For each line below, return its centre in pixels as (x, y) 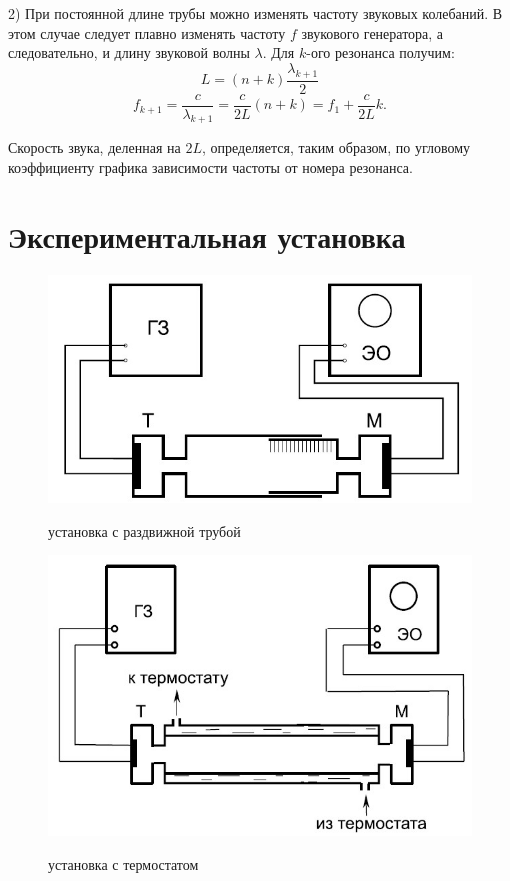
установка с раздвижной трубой (144, 530)
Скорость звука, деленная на (94, 147)
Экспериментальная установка (207, 235)
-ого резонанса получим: (380, 52)
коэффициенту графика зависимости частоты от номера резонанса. (210, 167)
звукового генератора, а (372, 32)
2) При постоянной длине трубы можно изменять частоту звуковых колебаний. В (255, 13)
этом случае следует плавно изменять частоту (147, 32)
